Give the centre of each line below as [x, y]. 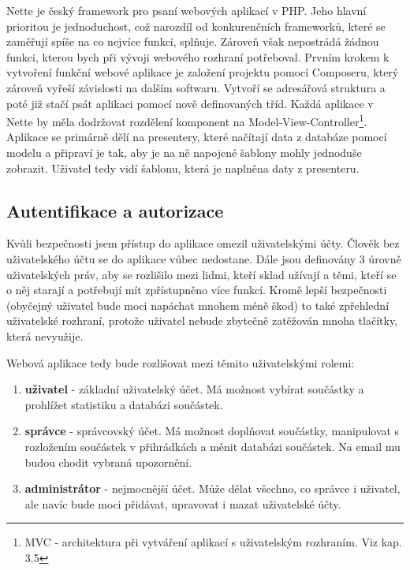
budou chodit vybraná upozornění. [108, 462]
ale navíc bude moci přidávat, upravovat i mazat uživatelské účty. [183, 503]
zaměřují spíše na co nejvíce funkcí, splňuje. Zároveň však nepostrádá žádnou [193, 41]
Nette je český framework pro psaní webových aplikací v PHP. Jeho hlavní [186, 10]
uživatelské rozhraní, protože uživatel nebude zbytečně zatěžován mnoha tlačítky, [202, 320]
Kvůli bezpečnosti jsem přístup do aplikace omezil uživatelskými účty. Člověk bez [203, 243]
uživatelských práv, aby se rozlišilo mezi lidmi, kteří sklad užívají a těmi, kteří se [201, 274]
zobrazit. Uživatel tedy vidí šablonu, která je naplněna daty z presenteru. [183, 168]
